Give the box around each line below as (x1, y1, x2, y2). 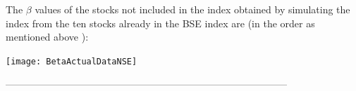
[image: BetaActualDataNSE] (6, 56, 137, 66)
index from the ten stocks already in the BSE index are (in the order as (6, 15, 315, 30)
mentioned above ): (6, 29, 89, 44)
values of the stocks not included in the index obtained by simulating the (35, 2, 350, 16)
